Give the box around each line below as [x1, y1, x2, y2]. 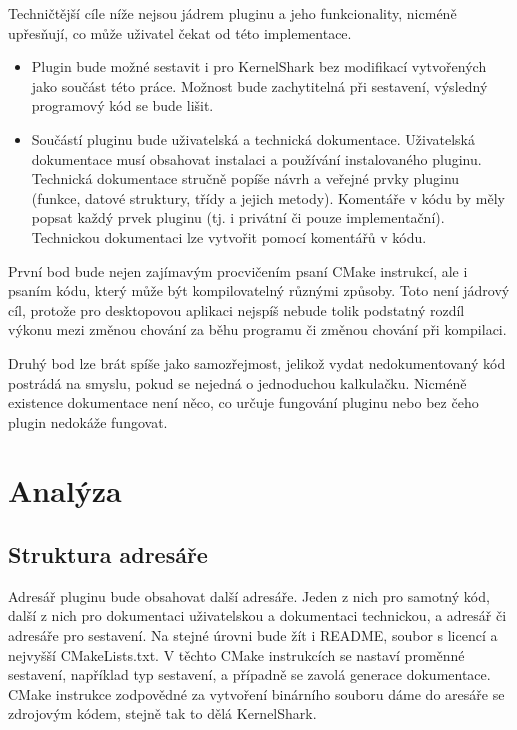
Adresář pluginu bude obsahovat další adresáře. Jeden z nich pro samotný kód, [8, 585, 490, 606]
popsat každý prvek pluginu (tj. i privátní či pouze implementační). [31, 207, 445, 228]
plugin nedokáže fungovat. [8, 411, 168, 432]
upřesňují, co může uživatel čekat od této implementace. [8, 22, 352, 43]
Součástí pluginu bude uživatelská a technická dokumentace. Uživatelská [31, 128, 475, 149]
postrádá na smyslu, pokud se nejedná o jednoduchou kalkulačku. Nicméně [8, 372, 467, 393]
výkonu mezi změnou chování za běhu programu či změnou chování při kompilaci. [8, 319, 507, 340]
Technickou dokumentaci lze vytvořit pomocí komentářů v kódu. [31, 226, 427, 247]
